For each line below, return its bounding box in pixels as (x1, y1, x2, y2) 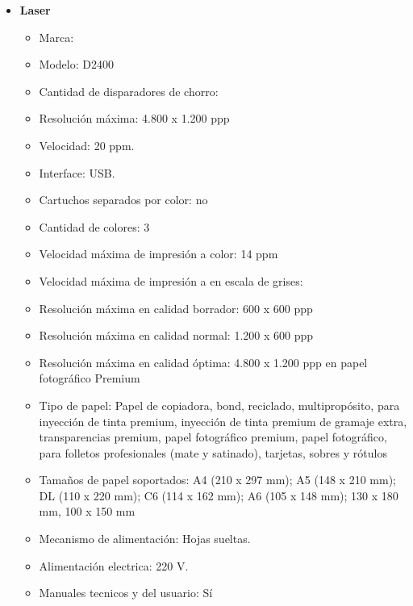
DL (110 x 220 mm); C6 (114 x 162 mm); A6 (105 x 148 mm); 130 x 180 (39, 487, 398, 504)
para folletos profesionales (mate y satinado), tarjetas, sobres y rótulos (39, 444, 387, 461)
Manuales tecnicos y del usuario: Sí (39, 584, 213, 601)
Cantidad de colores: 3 (39, 218, 150, 235)
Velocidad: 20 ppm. (39, 136, 135, 153)
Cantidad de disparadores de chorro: (39, 82, 219, 99)
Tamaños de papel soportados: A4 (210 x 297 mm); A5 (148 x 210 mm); (39, 471, 396, 488)
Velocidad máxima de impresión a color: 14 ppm (39, 245, 278, 262)
